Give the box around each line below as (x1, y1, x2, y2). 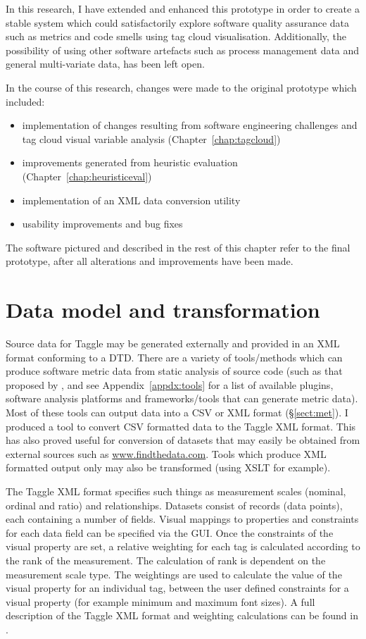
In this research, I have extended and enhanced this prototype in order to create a (6, 1, 360, 15)
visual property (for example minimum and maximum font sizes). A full (6, 594, 315, 609)
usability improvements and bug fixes (22, 216, 183, 231)
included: (6, 94, 45, 108)
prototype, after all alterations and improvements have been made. (6, 254, 294, 268)
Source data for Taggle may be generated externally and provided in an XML (6, 336, 340, 351)
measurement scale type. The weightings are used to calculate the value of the (6, 566, 342, 581)
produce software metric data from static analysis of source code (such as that (6, 364, 343, 378)
